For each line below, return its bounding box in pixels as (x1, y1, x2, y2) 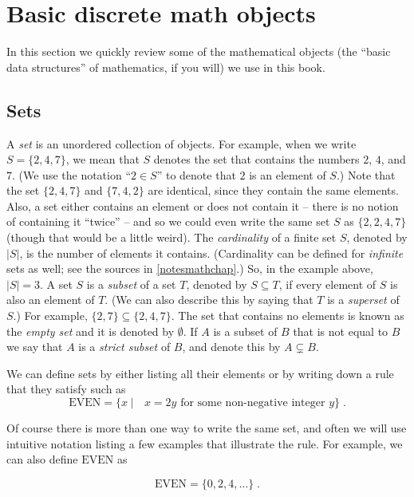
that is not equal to (293, 322, 388, 339)
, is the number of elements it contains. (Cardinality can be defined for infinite (19, 244, 404, 261)
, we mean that (65, 151, 140, 168)
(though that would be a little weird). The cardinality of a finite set (6, 229, 337, 246)
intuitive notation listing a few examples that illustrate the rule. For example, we (6, 435, 403, 452)
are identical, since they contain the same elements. (148, 182, 399, 199)
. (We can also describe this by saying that (104, 291, 313, 308)
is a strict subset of (78, 338, 171, 355)
